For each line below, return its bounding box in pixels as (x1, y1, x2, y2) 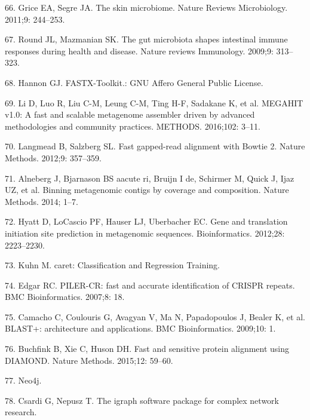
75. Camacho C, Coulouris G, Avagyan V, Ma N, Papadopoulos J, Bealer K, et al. (5, 310, 305, 323)
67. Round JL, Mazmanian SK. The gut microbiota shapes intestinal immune (5, 33, 288, 45)
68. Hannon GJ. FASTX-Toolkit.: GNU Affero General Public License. (5, 76, 263, 88)
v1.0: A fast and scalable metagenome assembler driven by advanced (5, 108, 255, 121)
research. (5, 406, 37, 418)
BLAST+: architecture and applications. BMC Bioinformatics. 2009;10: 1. (5, 322, 276, 335)
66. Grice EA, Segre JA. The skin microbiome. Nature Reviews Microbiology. (5, 1, 288, 13)
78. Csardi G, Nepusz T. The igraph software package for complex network (5, 394, 279, 406)
